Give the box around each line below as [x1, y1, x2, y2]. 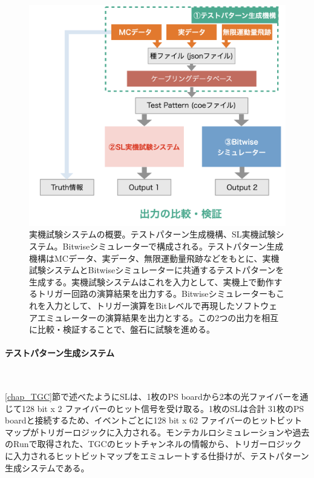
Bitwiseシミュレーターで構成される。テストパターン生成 [62, 239, 284, 252]
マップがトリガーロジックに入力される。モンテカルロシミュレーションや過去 [5, 425, 310, 438]
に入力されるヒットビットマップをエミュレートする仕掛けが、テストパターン [5, 450, 309, 462]
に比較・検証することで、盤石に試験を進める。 [29, 323, 215, 336]
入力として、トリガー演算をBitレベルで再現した [45, 299, 235, 311]
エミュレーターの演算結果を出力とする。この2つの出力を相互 [37, 311, 279, 324]
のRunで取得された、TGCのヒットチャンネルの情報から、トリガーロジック [5, 437, 302, 450]
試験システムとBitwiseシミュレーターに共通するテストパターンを [29, 264, 284, 276]
